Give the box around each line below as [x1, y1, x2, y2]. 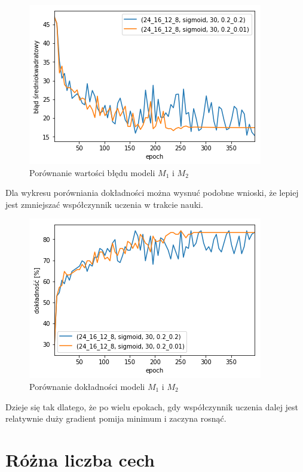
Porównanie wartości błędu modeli [29, 166, 155, 178]
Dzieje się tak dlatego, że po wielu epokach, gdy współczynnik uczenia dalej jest [5, 400, 299, 413]
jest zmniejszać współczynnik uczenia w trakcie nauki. [5, 198, 203, 210]
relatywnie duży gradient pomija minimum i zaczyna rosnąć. [5, 412, 227, 425]
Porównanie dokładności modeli [29, 380, 145, 392]
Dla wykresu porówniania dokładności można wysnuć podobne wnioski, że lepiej [5, 186, 299, 199]
